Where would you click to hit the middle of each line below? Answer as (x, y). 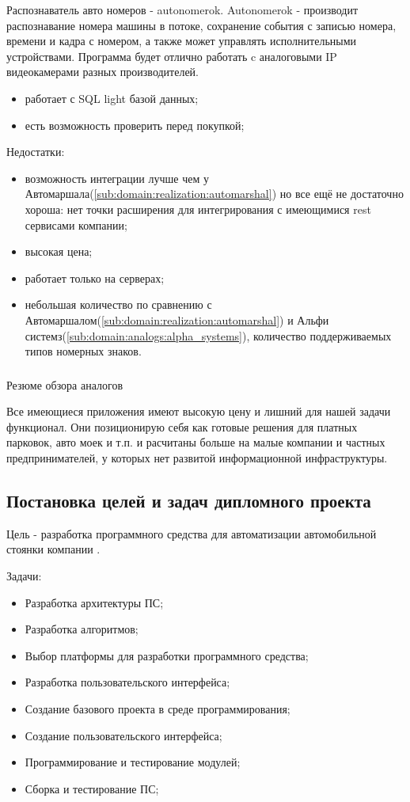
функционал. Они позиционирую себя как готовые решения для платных (182, 426)
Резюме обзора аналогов (65, 384)
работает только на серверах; (95, 277)
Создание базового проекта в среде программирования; (158, 708)
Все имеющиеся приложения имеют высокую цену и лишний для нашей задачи (199, 411)
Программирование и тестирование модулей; (133, 762)
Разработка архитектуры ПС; (94, 602)
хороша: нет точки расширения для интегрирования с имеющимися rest (198, 209)
